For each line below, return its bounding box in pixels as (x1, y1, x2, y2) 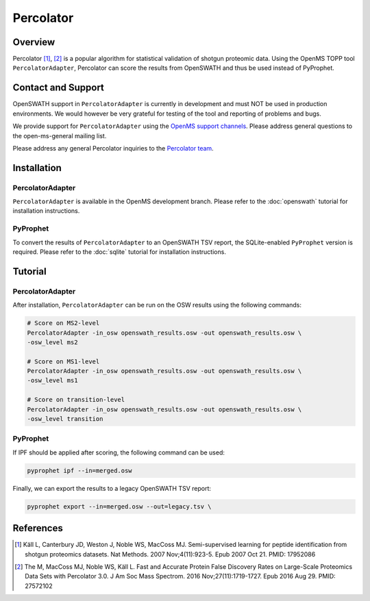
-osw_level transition (27, 415, 103, 423)
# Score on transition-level (27, 396, 125, 404)
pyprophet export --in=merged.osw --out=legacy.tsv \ (27, 502, 212, 510)
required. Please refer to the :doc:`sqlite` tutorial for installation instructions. (12, 248, 226, 256)
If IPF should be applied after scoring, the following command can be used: (12, 448, 225, 457)
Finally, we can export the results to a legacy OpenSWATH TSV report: (12, 484, 212, 492)
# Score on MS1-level (27, 357, 100, 366)
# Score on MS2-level (27, 319, 100, 327)
